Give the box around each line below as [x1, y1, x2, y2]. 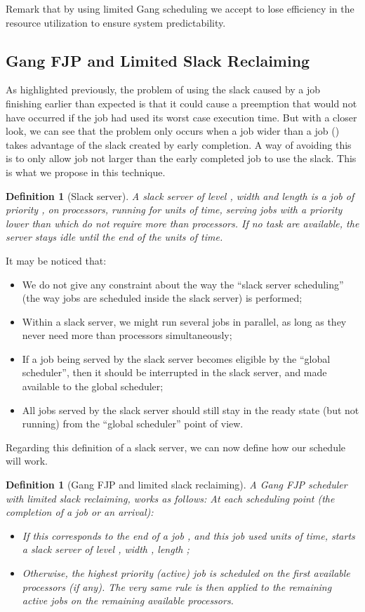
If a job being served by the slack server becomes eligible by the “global [22, 351, 331, 366]
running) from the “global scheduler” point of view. [22, 416, 244, 431]
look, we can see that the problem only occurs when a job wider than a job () [6, 124, 340, 138]
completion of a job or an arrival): [6, 505, 154, 519]
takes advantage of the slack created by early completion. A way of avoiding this [6, 137, 352, 152]
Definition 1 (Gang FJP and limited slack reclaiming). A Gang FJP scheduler [6, 477, 347, 492]
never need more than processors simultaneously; [22, 328, 232, 342]
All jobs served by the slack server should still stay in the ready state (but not [22, 402, 359, 417]
